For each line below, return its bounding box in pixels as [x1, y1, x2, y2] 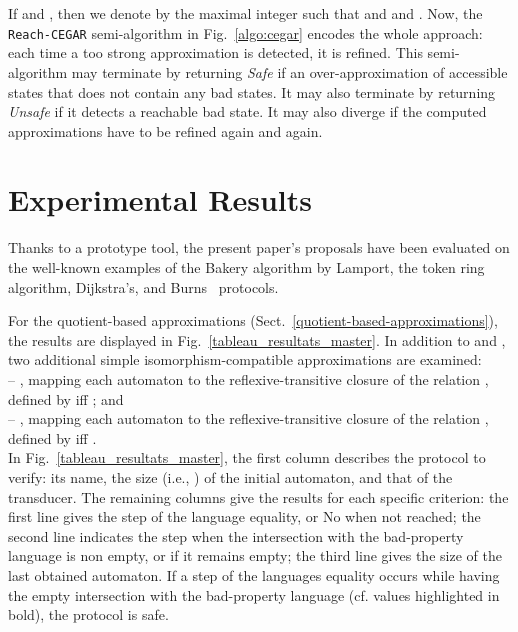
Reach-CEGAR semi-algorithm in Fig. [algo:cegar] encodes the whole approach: [8, 22, 483, 43]
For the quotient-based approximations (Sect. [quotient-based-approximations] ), [8, 310, 498, 331]
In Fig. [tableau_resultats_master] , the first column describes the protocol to [8, 447, 486, 468]
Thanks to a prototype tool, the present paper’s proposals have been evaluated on [8, 237, 510, 258]
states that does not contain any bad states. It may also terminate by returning [8, 81, 496, 102]
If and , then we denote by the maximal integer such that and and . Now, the [8, 3, 483, 23]
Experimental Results [8, 179, 312, 220]
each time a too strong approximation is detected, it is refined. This [8, 42, 423, 63]
